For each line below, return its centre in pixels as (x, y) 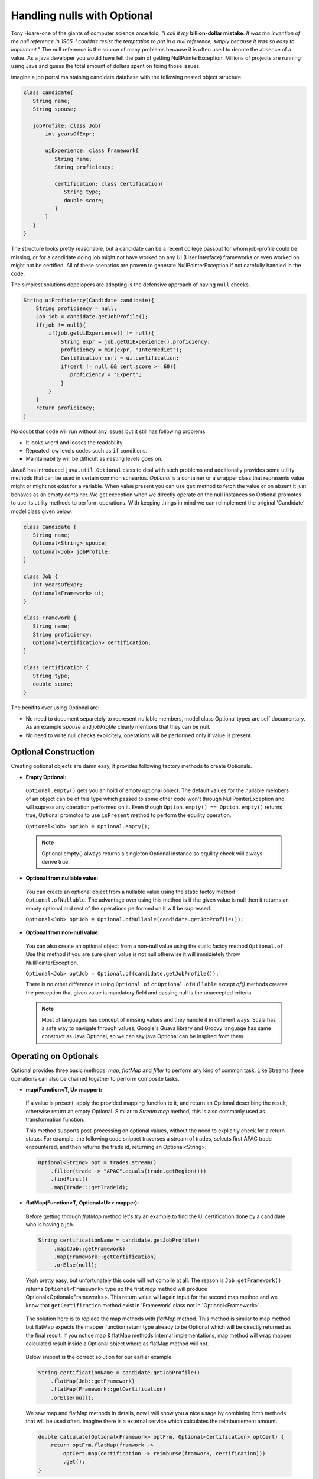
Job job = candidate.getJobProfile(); (92, 317)
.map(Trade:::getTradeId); (90, 1187)
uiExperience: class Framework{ (92, 151)
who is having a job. (50, 1225)
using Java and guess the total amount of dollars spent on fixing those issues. (106, 66)
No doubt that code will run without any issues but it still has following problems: (109, 431)
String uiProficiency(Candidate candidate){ (89, 300)
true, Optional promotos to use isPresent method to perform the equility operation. (128, 815)
